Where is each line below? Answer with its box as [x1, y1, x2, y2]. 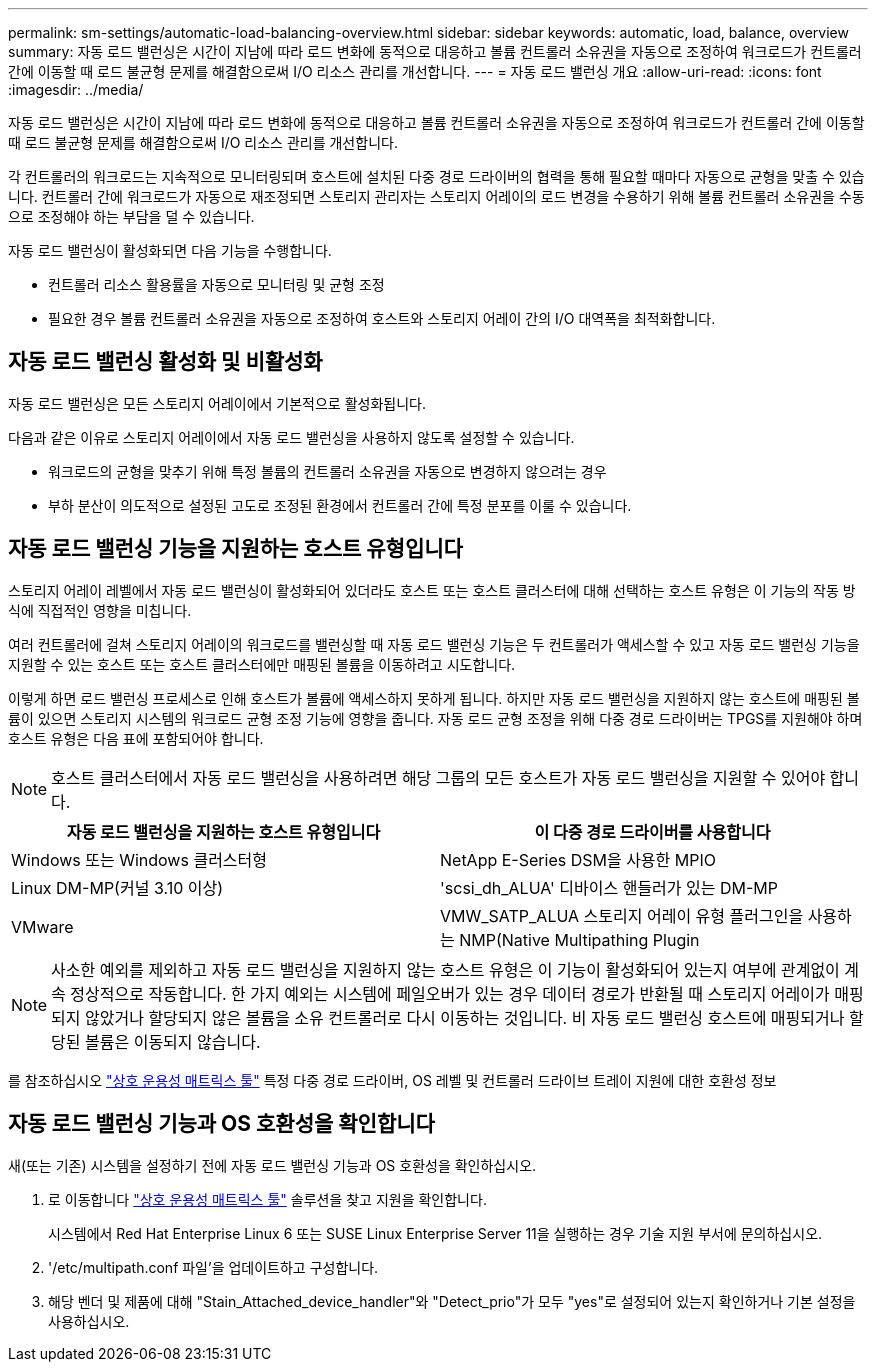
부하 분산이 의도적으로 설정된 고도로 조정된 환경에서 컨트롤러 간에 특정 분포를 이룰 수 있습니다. [48, 496, 632, 514]
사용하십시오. [48, 1312, 130, 1330]
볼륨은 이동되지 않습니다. [85, 1031, 261, 1052]
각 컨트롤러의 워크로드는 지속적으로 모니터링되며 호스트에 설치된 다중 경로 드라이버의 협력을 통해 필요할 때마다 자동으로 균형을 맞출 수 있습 [8, 168, 865, 185]
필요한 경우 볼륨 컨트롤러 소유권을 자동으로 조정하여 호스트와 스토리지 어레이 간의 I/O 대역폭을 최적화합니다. [48, 310, 716, 327]
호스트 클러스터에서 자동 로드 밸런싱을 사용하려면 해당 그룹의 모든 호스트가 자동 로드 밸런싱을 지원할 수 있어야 [51, 767, 826, 788]
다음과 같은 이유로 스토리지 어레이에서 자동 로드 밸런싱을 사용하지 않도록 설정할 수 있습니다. [8, 428, 575, 446]
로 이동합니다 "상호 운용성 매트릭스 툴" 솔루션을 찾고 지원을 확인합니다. [48, 1190, 487, 1208]
